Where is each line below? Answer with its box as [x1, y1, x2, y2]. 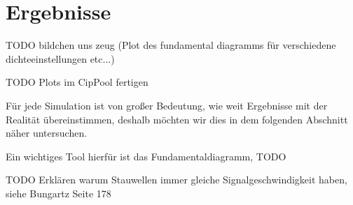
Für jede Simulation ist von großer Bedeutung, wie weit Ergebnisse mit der [6, 98, 328, 112]
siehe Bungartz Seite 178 [6, 185, 111, 200]
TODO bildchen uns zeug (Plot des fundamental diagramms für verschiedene [6, 38, 336, 52]
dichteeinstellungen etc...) [6, 51, 115, 66]
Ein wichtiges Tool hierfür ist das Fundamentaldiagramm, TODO [6, 149, 286, 163]
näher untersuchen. [6, 126, 88, 140]
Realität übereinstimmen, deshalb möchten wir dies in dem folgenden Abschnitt [6, 112, 348, 126]
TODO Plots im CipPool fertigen [6, 75, 148, 89]
